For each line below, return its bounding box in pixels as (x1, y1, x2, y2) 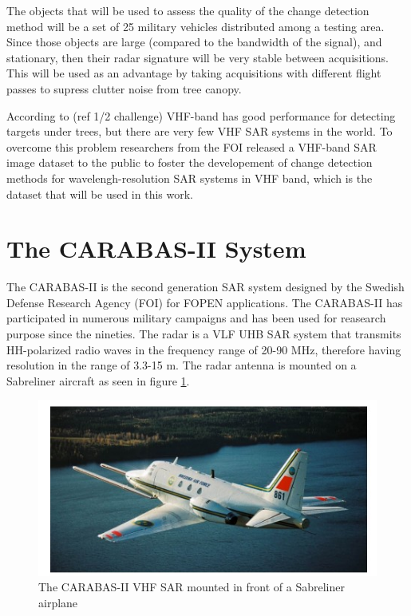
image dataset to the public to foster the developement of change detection (6, 154, 373, 171)
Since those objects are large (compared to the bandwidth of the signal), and (6, 34, 382, 50)
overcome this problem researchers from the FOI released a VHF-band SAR (6, 138, 377, 155)
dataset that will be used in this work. (6, 185, 193, 202)
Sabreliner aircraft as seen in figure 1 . (6, 372, 190, 389)
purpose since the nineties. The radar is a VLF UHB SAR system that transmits (6, 326, 401, 342)
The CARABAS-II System (6, 232, 306, 265)
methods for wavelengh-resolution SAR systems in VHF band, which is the (6, 169, 373, 186)
